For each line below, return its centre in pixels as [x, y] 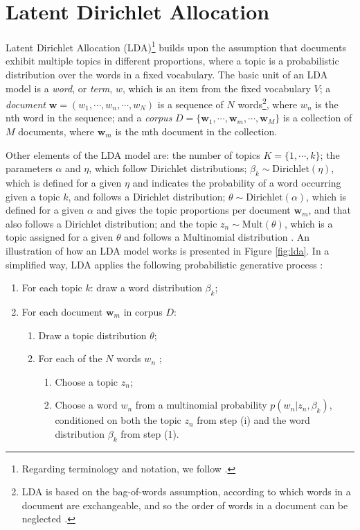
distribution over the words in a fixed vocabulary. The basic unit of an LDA [167, 74]
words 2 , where [268, 103]
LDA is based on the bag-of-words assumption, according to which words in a [186, 491]
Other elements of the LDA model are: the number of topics [133, 154]
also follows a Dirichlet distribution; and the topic [111, 223]
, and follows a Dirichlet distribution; [147, 196]
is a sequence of [190, 104]
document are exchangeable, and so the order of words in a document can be [185, 505]
